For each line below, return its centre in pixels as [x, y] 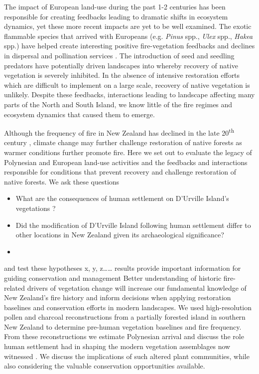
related [15, 287]
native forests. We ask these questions [62, 181]
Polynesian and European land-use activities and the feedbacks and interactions [126, 162]
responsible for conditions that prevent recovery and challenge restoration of [120, 172]
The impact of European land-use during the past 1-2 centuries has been [115, 6]
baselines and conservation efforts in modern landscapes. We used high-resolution [128, 307]
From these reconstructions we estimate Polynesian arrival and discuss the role [124, 336]
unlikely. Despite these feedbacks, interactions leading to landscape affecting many [129, 94]
